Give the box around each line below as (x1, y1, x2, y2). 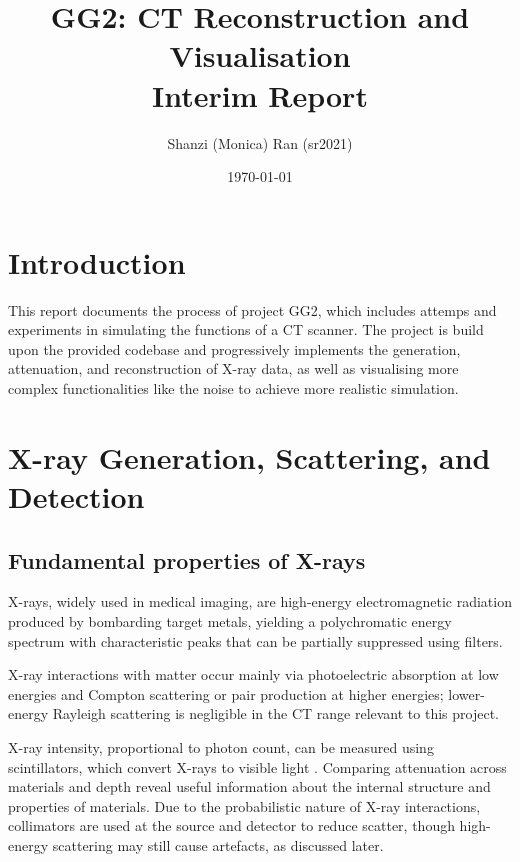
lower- (448, 683, 485, 704)
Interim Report (152, 74, 368, 115)
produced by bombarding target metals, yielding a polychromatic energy (8, 610, 452, 631)
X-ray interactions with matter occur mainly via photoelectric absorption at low (8, 664, 499, 685)
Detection (8, 475, 145, 516)
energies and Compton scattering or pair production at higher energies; (8, 683, 444, 704)
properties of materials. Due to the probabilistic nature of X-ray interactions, (8, 795, 481, 816)
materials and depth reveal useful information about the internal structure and (8, 776, 491, 797)
